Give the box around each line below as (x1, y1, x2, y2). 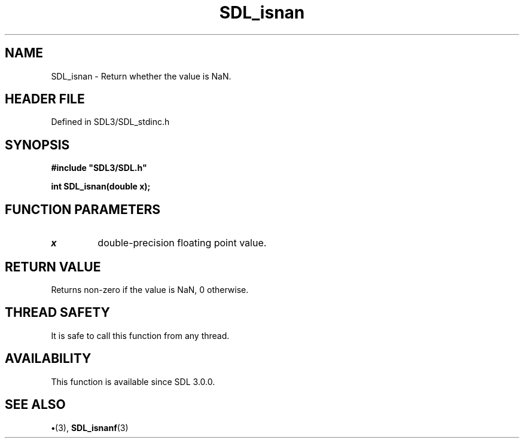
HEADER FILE (5, 91, 85, 107)
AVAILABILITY (5, 351, 92, 366)
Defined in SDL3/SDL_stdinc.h (51, 117, 170, 127)
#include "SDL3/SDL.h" (51, 163, 147, 173)
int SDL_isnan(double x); (51, 181, 151, 192)
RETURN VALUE (5, 259, 101, 274)
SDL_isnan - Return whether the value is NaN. (51, 71, 231, 81)
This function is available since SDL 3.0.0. (51, 376, 215, 387)
